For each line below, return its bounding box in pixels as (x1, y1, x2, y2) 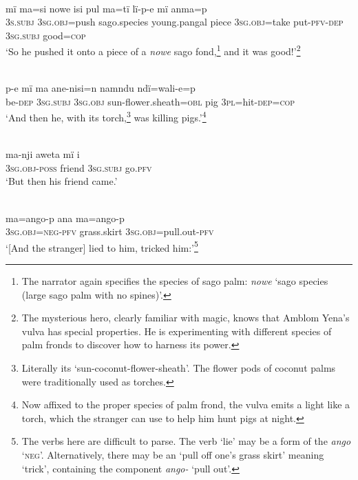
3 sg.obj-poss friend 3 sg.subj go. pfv (6, 160, 152, 174)
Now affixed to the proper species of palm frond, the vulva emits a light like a (21, 397, 350, 412)
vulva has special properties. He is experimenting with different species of (21, 323, 332, 338)
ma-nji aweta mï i (6, 147, 80, 161)
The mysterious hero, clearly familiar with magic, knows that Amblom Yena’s (21, 310, 350, 325)
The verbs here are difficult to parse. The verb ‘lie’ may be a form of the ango (21, 434, 351, 448)
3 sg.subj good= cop (6, 28, 86, 42)
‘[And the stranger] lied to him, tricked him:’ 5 (6, 238, 198, 254)
